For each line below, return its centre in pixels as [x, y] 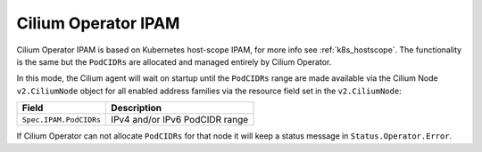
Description [137, 108]
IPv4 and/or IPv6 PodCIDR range [180, 120]
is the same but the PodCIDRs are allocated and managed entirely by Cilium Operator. [174, 61]
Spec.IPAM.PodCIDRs [62, 120]
